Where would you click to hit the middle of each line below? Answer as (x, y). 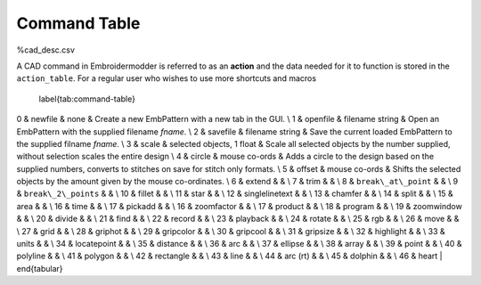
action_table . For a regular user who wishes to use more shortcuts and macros (166, 78)
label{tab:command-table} (87, 99)
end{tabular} (40, 268)
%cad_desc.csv (46, 50)
